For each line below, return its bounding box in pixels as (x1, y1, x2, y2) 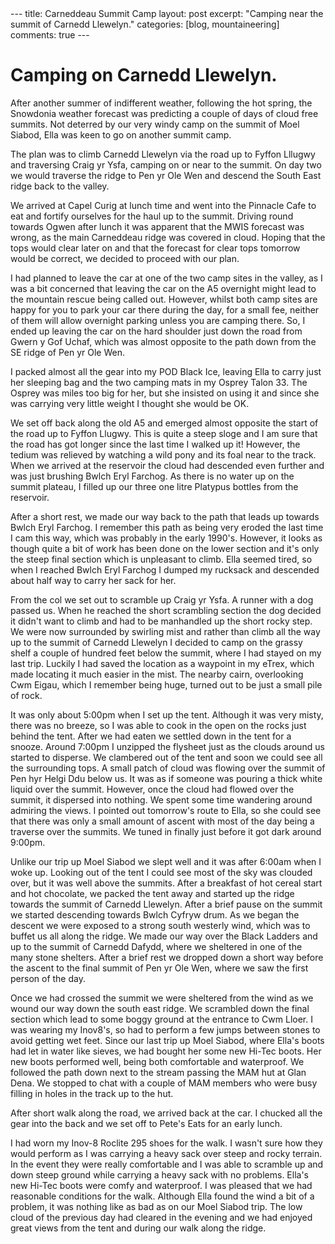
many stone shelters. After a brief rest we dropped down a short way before (10, 951, 324, 963)
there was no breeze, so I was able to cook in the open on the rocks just (10, 719, 307, 731)
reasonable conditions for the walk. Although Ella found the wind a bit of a (10, 1190, 315, 1202)
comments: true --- (10, 29, 90, 41)
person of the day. (10, 972, 86, 984)
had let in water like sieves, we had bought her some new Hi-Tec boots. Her (10, 1045, 322, 1057)
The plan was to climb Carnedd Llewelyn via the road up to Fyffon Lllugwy (10, 148, 316, 160)
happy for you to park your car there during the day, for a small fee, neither (10, 303, 320, 316)
